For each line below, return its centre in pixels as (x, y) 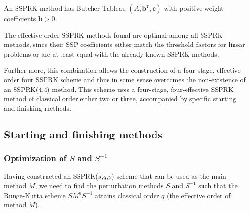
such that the (218, 185)
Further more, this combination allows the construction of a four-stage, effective (122, 70)
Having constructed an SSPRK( (51, 176)
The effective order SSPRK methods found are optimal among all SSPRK (113, 35)
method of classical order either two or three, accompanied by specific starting (120, 99)
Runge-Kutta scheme (35, 195)
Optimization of (35, 158)
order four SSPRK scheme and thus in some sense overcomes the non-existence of (125, 79)
